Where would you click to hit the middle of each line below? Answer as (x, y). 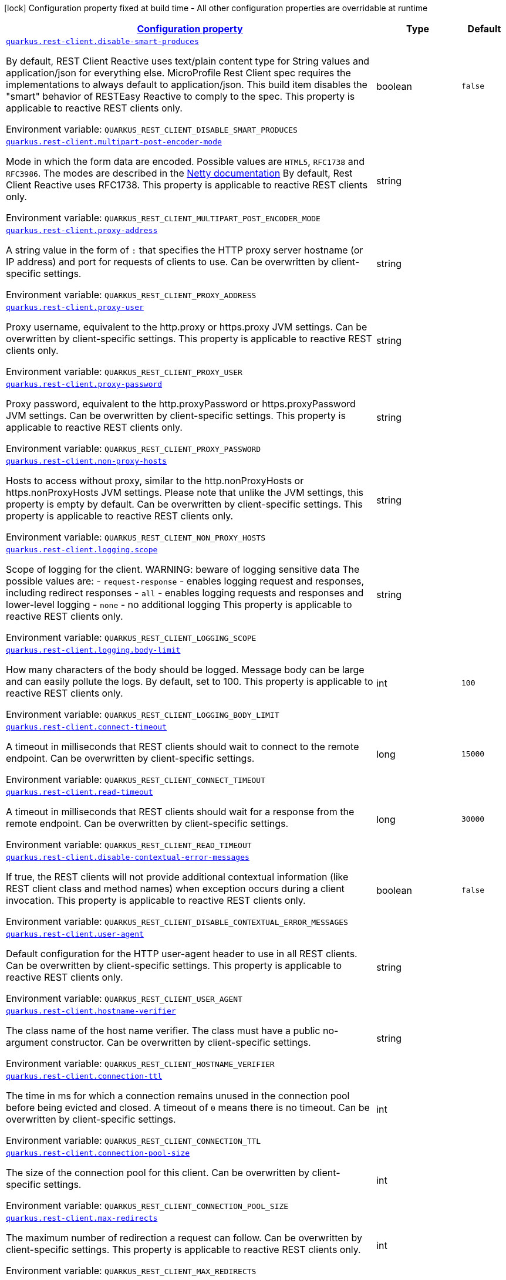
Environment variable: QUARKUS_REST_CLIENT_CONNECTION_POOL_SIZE (147, 1205)
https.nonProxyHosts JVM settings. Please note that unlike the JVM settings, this (185, 492)
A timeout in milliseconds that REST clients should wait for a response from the (180, 812)
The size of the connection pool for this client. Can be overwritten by (158, 1173)
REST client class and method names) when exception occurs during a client (175, 889)
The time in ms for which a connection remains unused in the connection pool (178, 1096)
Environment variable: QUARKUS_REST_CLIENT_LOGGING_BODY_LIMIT (143, 714)
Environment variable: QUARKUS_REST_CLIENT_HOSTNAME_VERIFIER (140, 1063)
